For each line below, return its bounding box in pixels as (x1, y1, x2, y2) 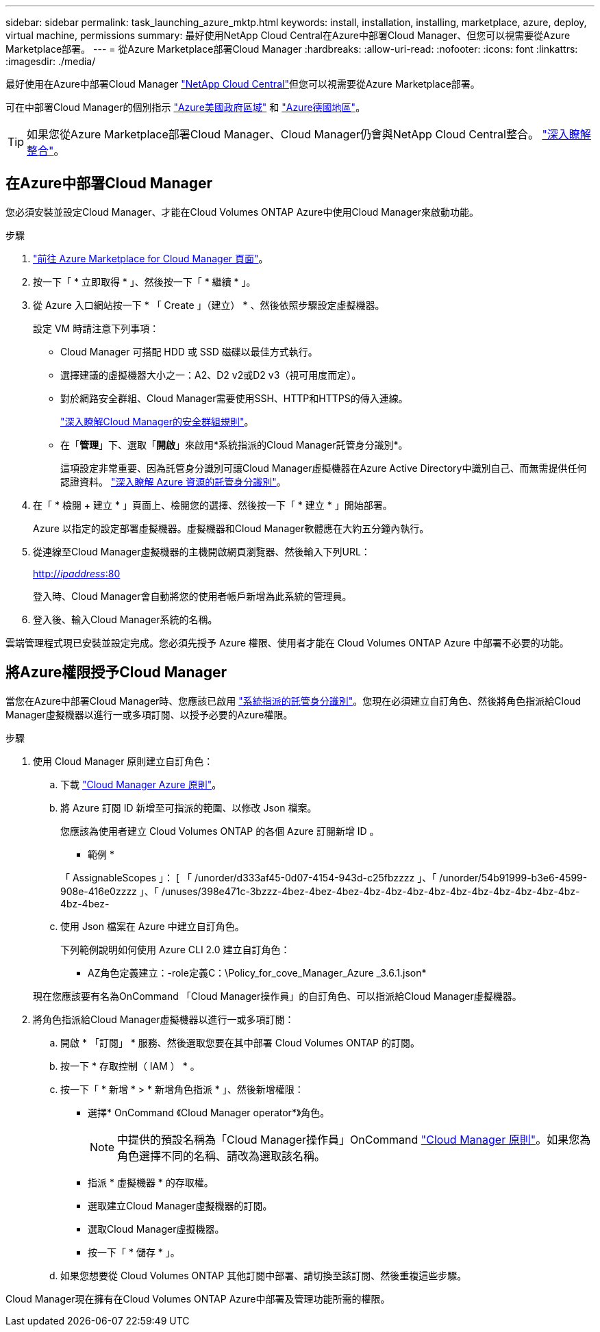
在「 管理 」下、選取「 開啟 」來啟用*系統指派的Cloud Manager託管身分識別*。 (60, 438, 408, 451)
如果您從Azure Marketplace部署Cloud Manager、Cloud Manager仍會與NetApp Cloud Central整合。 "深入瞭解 (27, 127, 591, 141)
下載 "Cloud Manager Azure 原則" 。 (60, 778, 222, 790)
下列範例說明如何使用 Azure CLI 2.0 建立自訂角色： (60, 943, 290, 955)
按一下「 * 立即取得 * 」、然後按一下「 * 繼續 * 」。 (33, 275, 256, 288)
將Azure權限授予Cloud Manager (5, 664, 227, 681)
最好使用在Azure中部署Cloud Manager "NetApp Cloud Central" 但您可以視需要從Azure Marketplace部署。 (5, 78, 480, 90)
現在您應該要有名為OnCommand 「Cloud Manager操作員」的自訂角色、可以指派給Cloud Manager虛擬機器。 (33, 990, 522, 1002)
